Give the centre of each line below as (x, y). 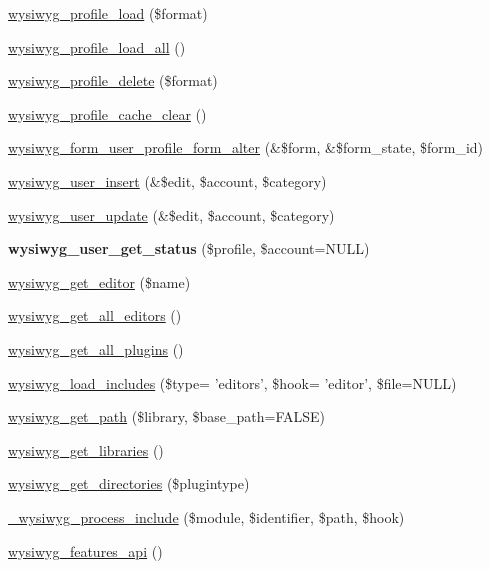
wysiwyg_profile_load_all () (97, 46)
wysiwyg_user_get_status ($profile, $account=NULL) (189, 248)
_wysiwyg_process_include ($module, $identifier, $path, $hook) (206, 516)
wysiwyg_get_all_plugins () (96, 348)
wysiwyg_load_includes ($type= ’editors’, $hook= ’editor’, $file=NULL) (232, 382)
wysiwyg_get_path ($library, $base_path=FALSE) (167, 416)
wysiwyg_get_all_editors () (95, 315)
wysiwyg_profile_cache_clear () (107, 113)
